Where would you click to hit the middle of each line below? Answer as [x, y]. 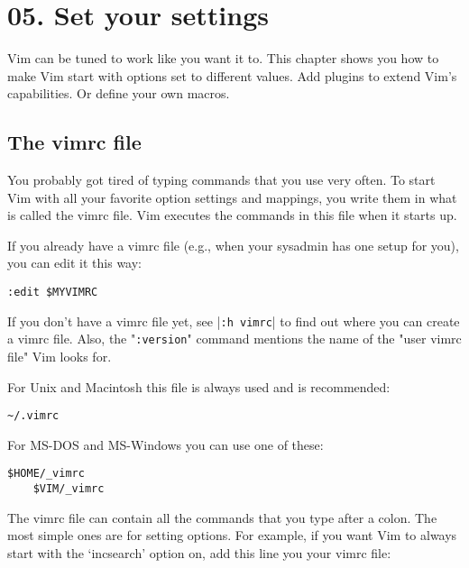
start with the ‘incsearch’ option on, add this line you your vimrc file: [199, 552]
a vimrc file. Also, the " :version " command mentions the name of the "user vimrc [234, 339]
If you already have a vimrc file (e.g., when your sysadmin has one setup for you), [233, 245]
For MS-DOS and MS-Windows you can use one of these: [166, 444]
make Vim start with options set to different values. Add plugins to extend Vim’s [232, 75]
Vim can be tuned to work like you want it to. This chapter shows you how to [223, 58]
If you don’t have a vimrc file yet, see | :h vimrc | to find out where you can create [234, 321]
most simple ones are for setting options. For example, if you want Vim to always [232, 535]
